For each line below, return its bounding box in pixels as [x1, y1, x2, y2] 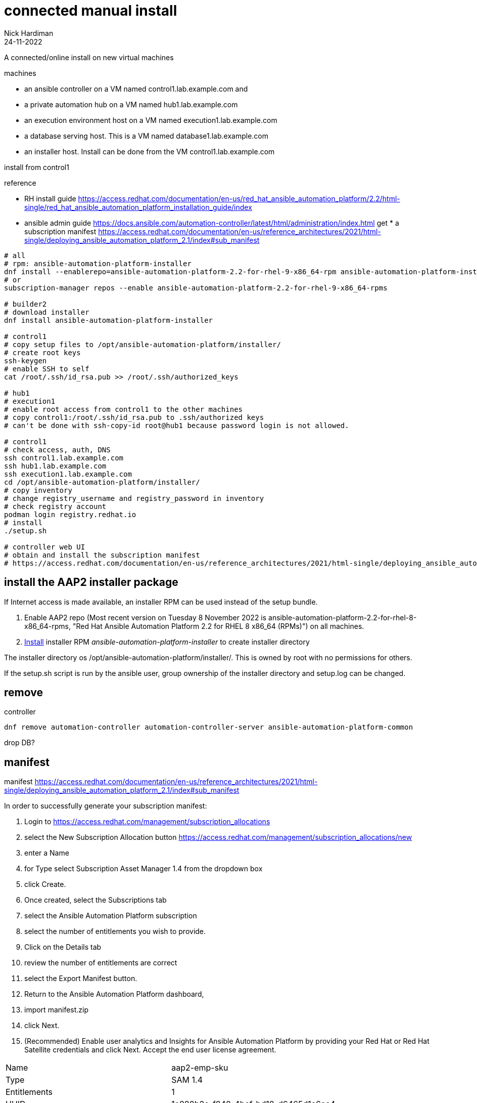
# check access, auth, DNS [4, 445, 111, 454]
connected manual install [4, 2, 177, 19]
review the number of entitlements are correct [24, 958, 177, 967]
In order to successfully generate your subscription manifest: [4, 801, 207, 811]
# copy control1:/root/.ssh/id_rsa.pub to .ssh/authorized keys [4, 413, 264, 421]
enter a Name [24, 849, 69, 858]
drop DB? [4, 738, 35, 747]
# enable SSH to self [4, 364, 89, 373]
